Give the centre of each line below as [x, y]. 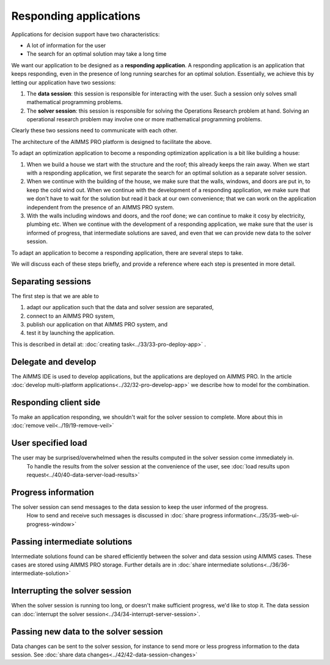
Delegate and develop [54, 362]
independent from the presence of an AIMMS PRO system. [100, 207]
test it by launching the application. [71, 333]
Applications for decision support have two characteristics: [86, 34]
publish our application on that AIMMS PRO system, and [97, 324]
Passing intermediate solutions [72, 542]
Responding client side [56, 402]
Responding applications [76, 16]
